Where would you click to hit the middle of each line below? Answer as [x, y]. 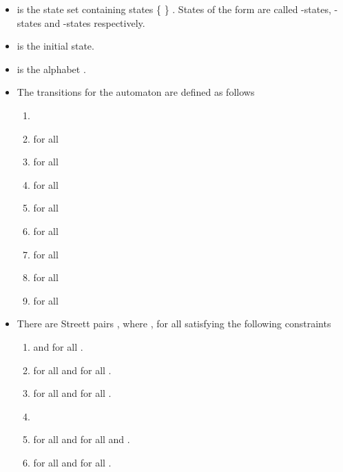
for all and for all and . [82, 439]
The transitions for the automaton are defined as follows [136, 92]
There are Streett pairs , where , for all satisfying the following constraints [174, 324]
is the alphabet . [51, 69]
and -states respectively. [95, 22]
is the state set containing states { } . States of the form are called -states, [174, 9]
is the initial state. [55, 46]
